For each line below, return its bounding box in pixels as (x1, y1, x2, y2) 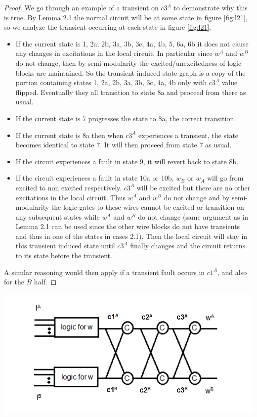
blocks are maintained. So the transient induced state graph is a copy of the (15, 67, 246, 78)
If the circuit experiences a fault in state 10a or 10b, (15, 173, 174, 183)
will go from (207, 173, 244, 183)
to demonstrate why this (173, 2, 248, 12)
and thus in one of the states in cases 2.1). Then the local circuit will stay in (15, 231, 248, 241)
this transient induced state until (15, 240, 115, 251)
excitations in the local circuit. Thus (15, 192, 126, 202)
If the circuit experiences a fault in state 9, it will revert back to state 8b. (15, 156, 239, 166)
